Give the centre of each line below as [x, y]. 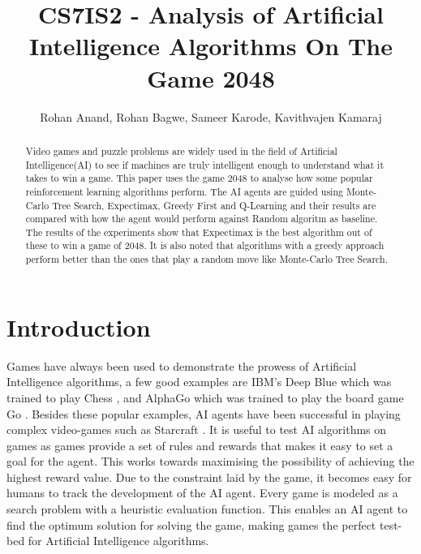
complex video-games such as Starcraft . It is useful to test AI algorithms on [197, 429]
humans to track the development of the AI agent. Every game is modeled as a [202, 493]
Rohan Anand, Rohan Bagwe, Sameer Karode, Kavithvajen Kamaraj [211, 116]
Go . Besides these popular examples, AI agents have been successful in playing [204, 413]
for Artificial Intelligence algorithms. [118, 541]
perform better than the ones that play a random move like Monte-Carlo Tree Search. [206, 259]
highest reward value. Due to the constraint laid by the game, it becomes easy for [209, 477]
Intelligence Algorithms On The [210, 46]
